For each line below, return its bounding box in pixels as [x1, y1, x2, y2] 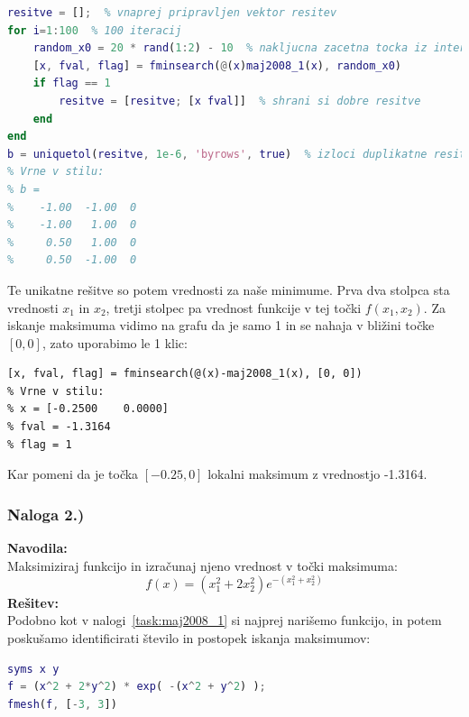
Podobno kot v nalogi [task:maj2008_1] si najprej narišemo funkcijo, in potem [7, 611, 442, 630]
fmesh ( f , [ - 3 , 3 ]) [7, 697, 117, 711]
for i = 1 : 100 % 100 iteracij [7, 23, 182, 37]
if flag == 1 [32, 77, 111, 90]
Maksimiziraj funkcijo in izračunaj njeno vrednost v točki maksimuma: [7, 556, 398, 575]
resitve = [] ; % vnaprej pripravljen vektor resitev [7, 6, 337, 19]
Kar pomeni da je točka [7, 464, 139, 483]
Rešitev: [7, 593, 59, 611]
